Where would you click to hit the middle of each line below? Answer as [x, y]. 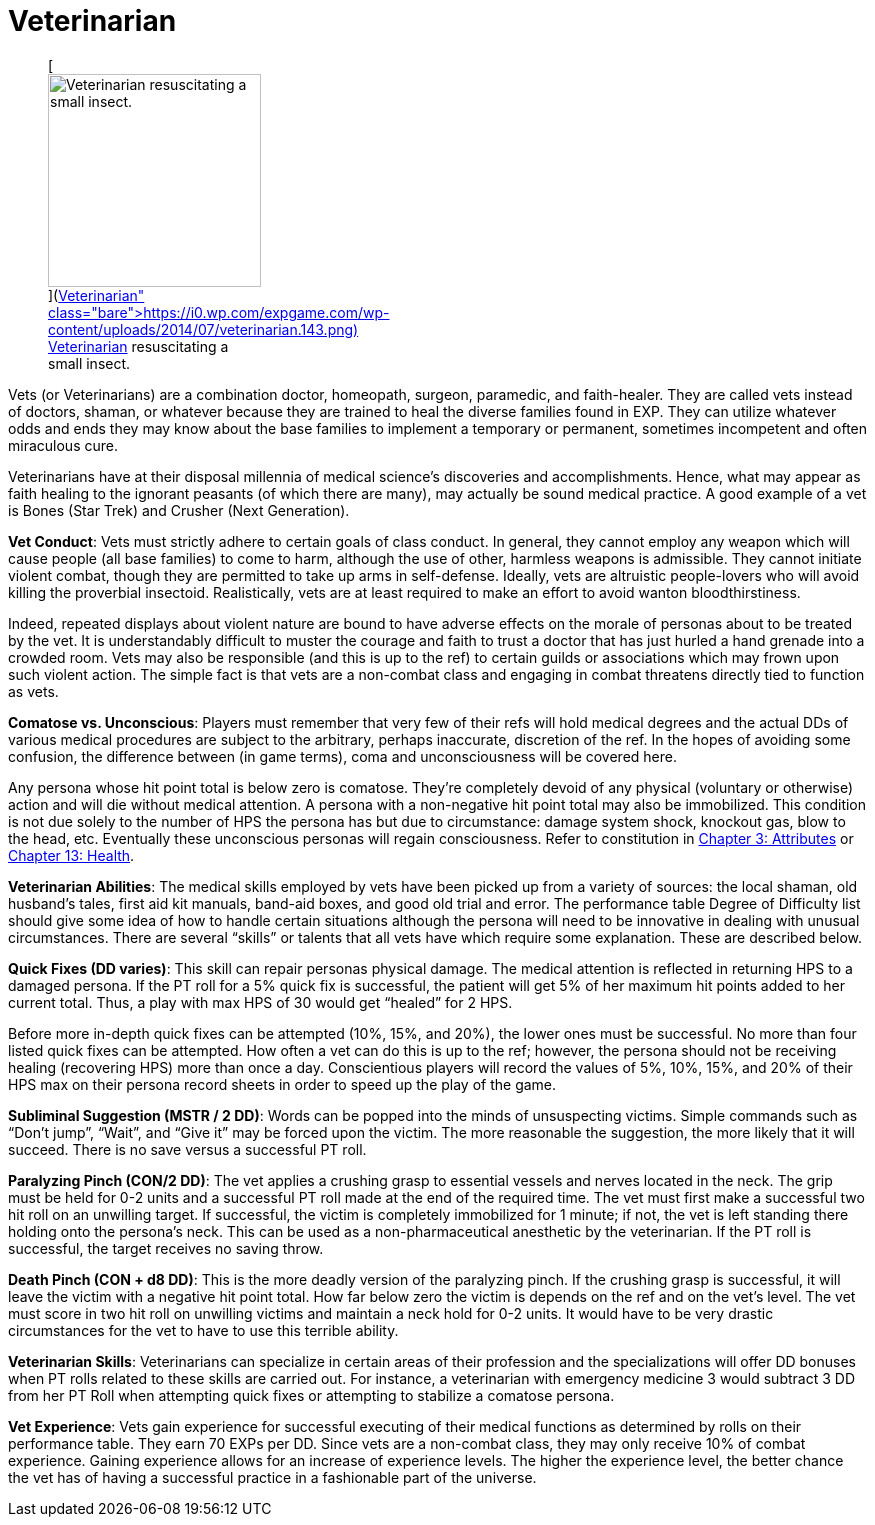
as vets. [33, 691]
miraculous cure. [63, 445]
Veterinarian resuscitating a [138, 346]
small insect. [89, 363]
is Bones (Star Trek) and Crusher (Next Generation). [179, 510]
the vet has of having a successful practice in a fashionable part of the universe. [272, 1477]
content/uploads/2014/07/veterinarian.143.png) [203, 329]
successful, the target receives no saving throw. [166, 1248]
